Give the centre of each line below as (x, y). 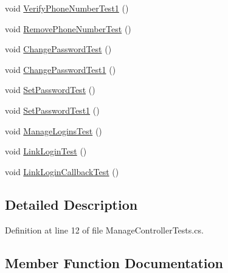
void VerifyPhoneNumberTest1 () (67, 8)
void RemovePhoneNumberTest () (68, 28)
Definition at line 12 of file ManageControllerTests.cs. (104, 230)
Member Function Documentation (114, 262)
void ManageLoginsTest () (54, 130)
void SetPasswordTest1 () (52, 110)
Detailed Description (71, 204)
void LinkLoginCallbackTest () (62, 171)
